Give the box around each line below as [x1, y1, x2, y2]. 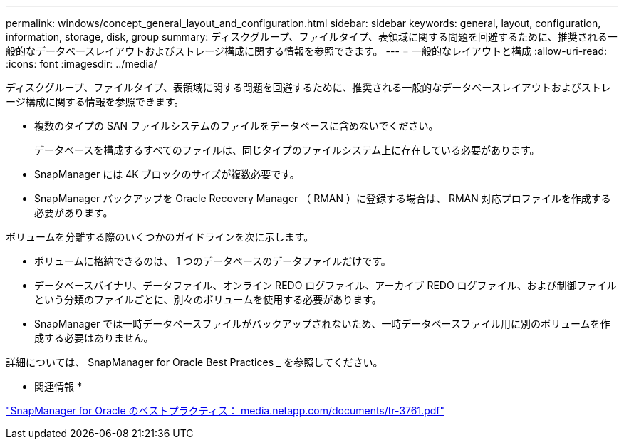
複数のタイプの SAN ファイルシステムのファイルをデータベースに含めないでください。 [34, 120, 439, 132]
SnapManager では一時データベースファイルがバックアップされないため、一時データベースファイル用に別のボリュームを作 [34, 318, 610, 330]
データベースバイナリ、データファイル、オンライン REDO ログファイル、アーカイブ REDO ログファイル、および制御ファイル [34, 279, 617, 291]
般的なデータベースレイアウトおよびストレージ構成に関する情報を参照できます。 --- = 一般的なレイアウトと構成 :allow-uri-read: [6, 45, 607, 57]
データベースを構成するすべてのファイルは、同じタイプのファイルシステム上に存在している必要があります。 [34, 144, 540, 156]
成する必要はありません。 [34, 332, 154, 344]
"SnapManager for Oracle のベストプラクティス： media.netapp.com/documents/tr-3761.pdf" [6, 404, 444, 417]
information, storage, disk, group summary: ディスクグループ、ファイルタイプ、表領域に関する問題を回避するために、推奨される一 [6, 31, 618, 43]
